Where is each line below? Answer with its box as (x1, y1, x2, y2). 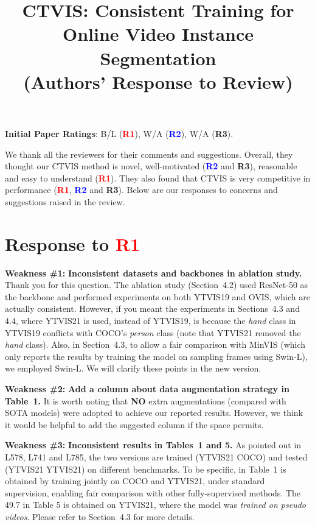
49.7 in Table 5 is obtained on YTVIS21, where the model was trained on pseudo (5, 498, 306, 511)
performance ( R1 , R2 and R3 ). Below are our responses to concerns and (5, 183, 278, 196)
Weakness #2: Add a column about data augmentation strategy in (5, 382, 289, 395)
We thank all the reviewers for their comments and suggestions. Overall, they (5, 147, 293, 160)
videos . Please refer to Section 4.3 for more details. (5, 510, 195, 523)
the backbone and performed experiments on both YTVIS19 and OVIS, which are (5, 290, 310, 303)
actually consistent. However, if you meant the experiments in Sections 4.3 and (5, 302, 300, 315)
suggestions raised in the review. (5, 195, 125, 208)
